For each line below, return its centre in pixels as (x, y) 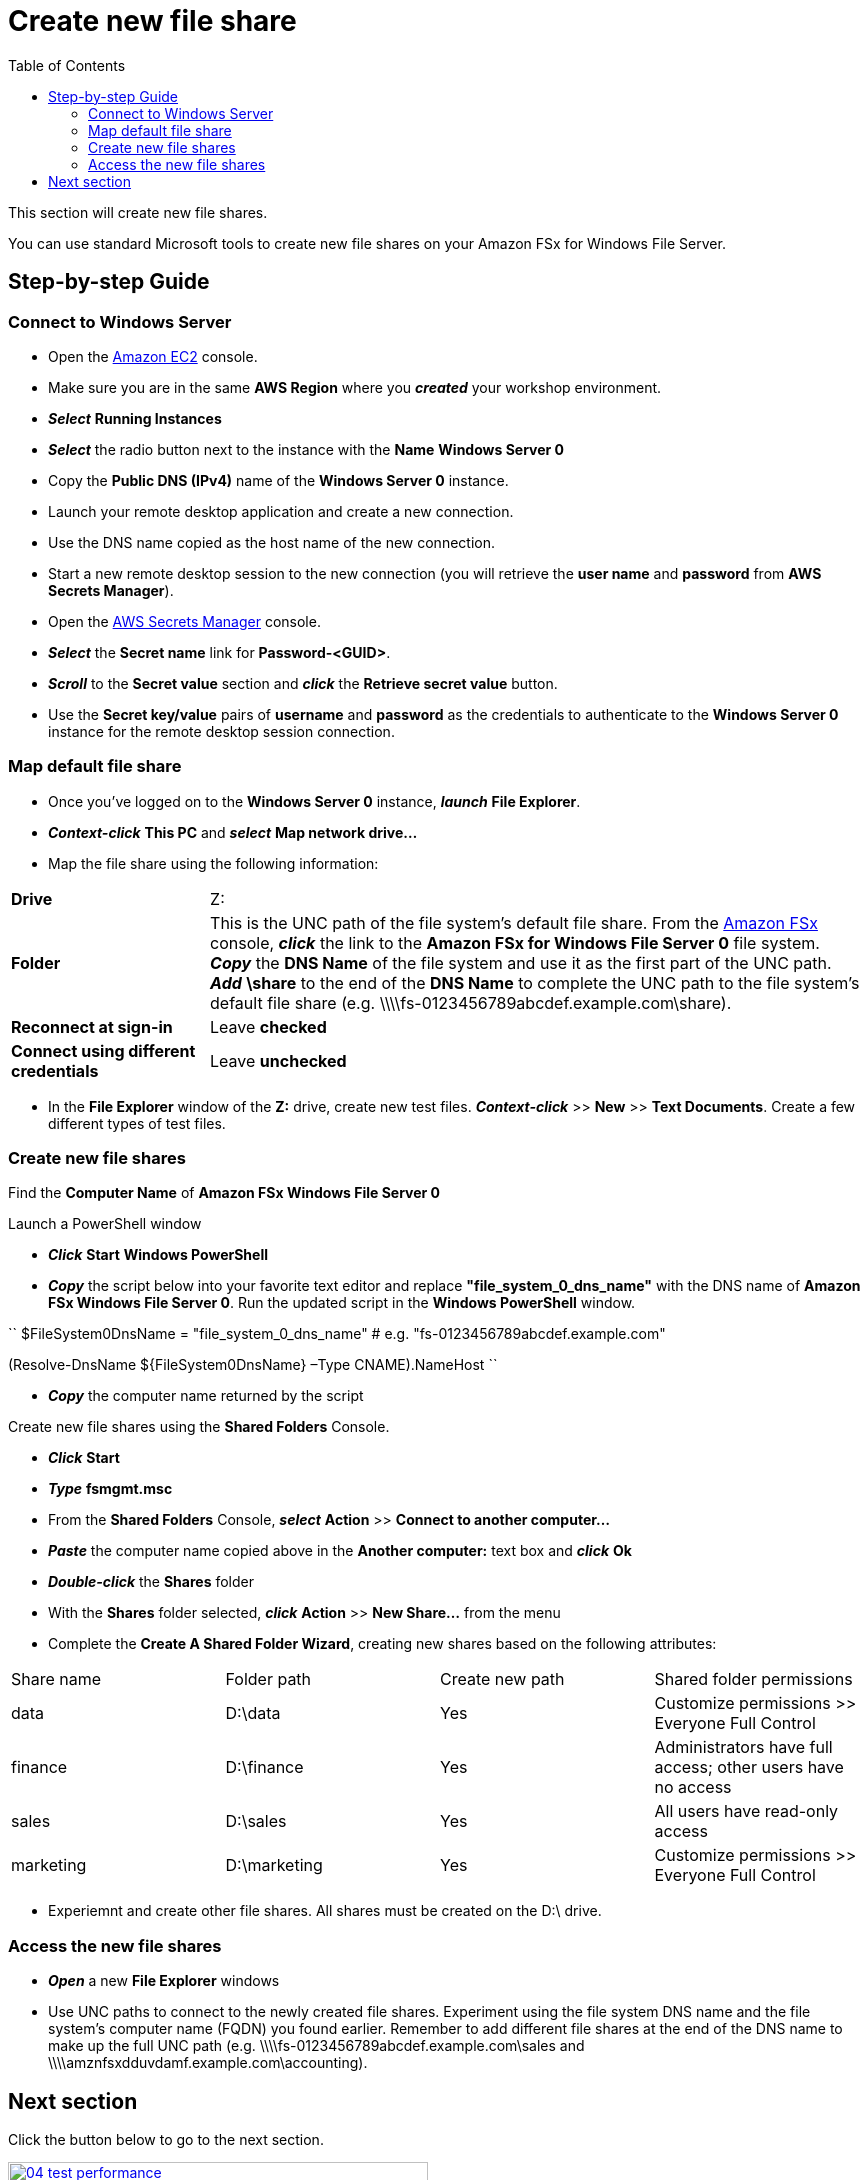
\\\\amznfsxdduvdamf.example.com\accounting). (208, 2063)
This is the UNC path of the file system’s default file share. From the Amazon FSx (514, 922)
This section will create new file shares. (138, 212)
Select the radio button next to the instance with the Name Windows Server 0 (306, 449)
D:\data (253, 1713)
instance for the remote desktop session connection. (221, 731)
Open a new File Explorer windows (164, 1981)
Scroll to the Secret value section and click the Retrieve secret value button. (303, 683)
